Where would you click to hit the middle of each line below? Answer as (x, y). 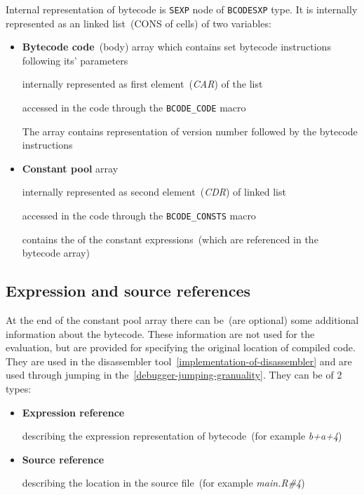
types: (19, 389)
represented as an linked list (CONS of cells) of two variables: (139, 23)
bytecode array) (56, 253)
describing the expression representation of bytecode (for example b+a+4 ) (182, 436)
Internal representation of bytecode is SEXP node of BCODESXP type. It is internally (182, 9)
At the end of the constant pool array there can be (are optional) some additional (182, 320)
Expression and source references (128, 291)
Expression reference (73, 412)
